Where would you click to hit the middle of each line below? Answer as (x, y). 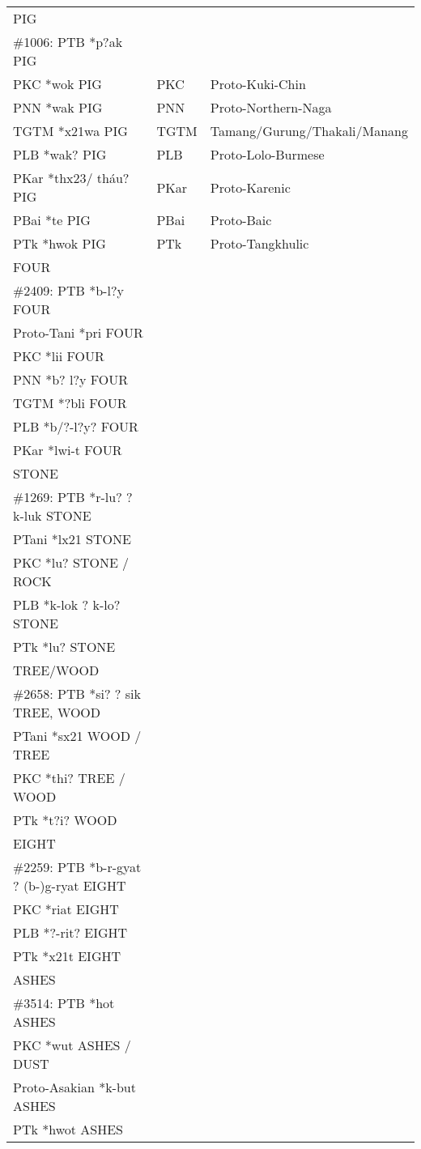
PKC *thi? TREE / (69, 778)
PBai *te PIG (52, 220)
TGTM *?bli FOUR (70, 403)
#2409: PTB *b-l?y (68, 290)
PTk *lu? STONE (64, 647)
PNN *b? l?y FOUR (71, 379)
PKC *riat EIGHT (66, 909)
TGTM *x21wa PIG (70, 131)
